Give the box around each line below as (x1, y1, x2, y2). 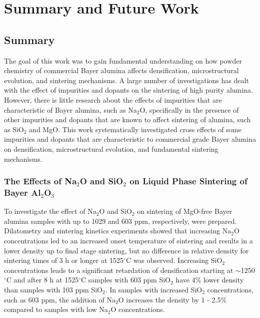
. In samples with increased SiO (105, 284, 202, 294)
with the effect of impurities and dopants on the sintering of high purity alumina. (4, 85, 253, 95)
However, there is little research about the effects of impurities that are (4, 94, 222, 105)
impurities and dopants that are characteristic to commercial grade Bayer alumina (4, 134, 256, 144)
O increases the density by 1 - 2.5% (118, 294, 227, 304)
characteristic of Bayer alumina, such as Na (4, 104, 137, 115)
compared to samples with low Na (4, 304, 108, 314)
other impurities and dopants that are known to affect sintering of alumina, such (4, 114, 251, 125)
